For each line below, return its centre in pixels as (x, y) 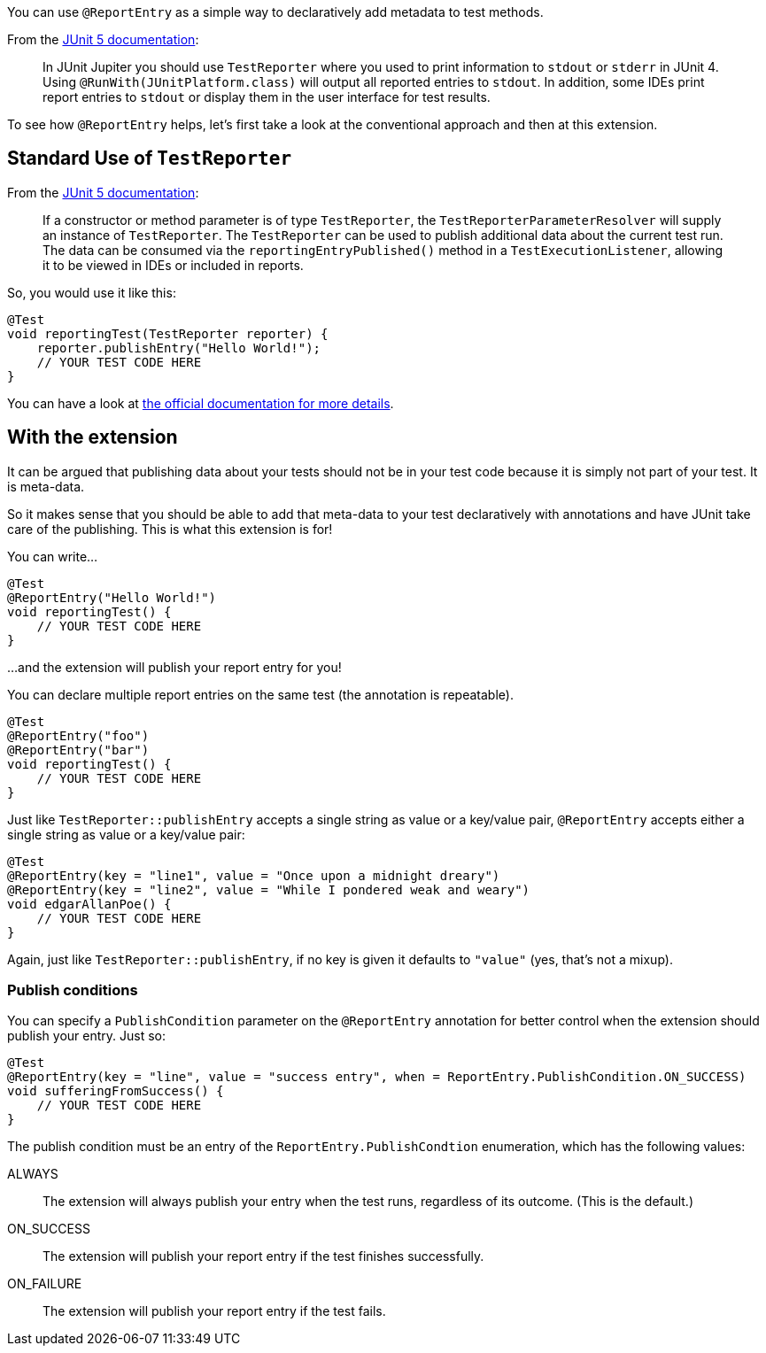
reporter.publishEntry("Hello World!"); (179, 348)
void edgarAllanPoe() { (89, 904)
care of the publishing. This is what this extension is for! (170, 529)
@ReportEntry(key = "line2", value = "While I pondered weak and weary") (269, 889)
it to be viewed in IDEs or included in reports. (173, 265)
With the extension (93, 437)
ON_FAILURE (45, 1284)
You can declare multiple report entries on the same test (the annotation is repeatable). (260, 694)
